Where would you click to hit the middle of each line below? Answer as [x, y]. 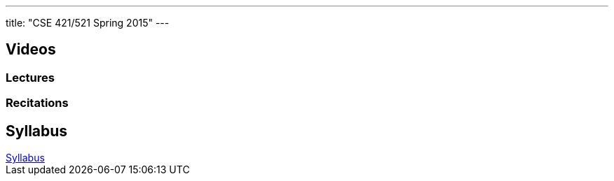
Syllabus [37, 131]
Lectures [30, 77]
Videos [31, 50]
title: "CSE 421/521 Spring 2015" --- [88, 23]
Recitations [37, 103]
